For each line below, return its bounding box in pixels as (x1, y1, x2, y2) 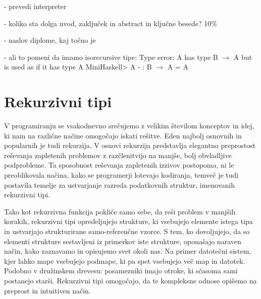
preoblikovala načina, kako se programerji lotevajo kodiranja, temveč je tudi (4, 170, 239, 180)
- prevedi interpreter (4, 1, 67, 11)
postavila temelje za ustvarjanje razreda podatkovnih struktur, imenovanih (4, 179, 235, 190)
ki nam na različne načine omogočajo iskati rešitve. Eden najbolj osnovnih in (4, 130, 242, 140)
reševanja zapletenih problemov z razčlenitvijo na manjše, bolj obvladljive (4, 149, 232, 160)
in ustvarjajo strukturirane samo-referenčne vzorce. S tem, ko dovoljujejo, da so (4, 226, 250, 237)
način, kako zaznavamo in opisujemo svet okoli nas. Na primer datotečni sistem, (4, 246, 251, 256)
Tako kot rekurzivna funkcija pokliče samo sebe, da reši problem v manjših (4, 206, 236, 216)
